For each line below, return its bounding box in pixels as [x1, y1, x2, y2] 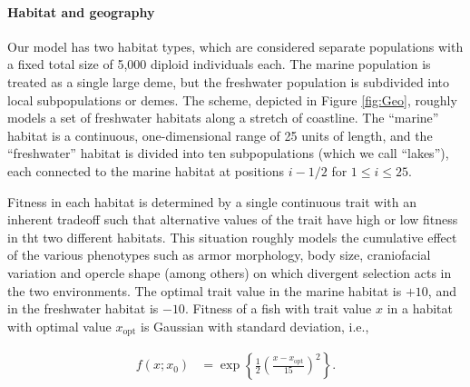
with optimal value [7, 316, 112, 335]
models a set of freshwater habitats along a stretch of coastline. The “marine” [7, 108, 439, 127]
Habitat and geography [7, 2, 155, 21]
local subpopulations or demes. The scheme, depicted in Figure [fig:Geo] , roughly [7, 90, 457, 109]
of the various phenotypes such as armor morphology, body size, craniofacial [7, 245, 431, 264]
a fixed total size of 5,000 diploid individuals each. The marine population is [7, 55, 431, 74]
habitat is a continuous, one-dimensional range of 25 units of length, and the [7, 125, 433, 144]
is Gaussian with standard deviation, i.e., [141, 316, 369, 335]
